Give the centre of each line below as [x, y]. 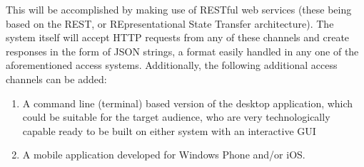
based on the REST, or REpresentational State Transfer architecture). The [170, 23]
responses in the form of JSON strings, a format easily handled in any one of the [182, 51]
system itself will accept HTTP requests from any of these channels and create [178, 37]
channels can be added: [56, 79]
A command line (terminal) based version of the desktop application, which [188, 103]
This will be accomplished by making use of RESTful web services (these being [179, 9]
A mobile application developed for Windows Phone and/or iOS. [164, 155]
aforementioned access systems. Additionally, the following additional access [172, 65]
